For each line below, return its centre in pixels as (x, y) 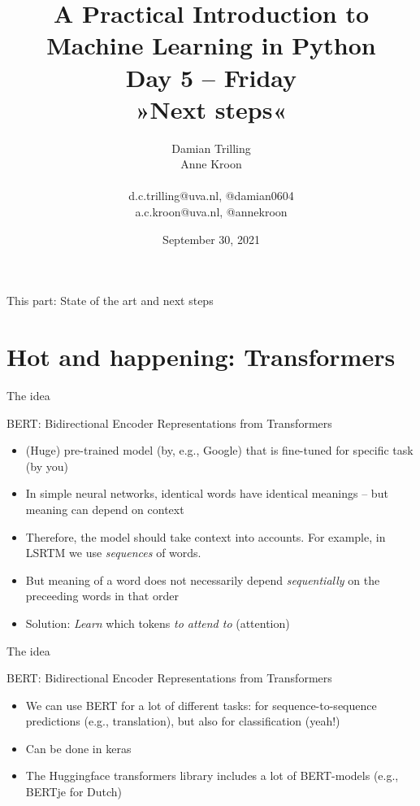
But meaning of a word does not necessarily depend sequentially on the (203, 579)
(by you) (47, 466)
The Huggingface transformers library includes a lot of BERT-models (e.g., (212, 776)
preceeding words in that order (102, 596)
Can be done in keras (78, 748)
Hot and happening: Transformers (201, 357)
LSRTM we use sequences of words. (113, 553)
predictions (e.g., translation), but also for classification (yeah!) (183, 721)
